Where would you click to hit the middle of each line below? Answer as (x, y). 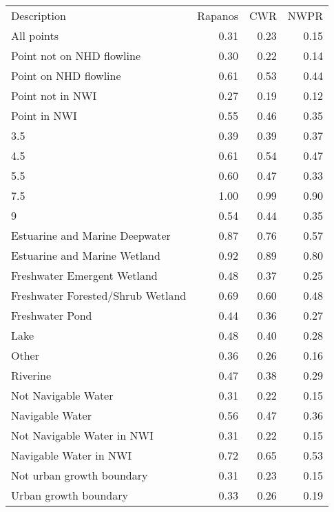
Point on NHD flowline (66, 75)
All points (35, 35)
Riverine (31, 375)
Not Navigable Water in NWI (82, 435)
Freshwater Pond (52, 315)
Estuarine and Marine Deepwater (91, 235)
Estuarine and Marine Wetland (86, 255)
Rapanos (218, 16)
